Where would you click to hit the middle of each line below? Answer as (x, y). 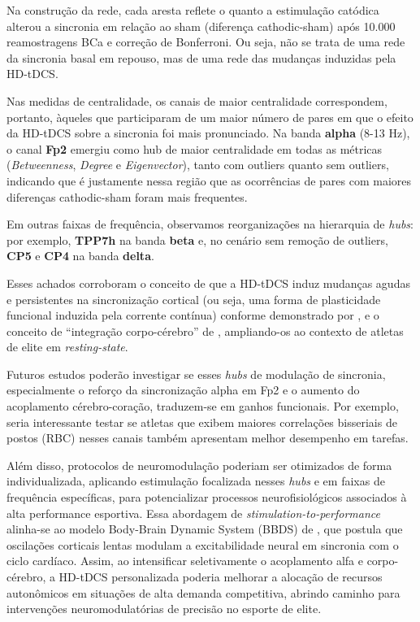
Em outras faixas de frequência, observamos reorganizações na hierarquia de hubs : (210, 224)
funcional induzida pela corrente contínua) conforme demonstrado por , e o (193, 315)
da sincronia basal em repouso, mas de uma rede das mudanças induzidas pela (201, 57)
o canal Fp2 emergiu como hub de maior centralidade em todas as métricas (195, 148)
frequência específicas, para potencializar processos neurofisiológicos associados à (207, 497)
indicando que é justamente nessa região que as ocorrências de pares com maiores (209, 180)
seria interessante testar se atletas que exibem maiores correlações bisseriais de (202, 422)
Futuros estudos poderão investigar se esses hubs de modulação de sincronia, (196, 374)
